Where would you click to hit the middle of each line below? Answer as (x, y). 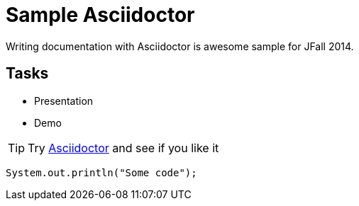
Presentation (64, 101)
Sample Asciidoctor (100, 15)
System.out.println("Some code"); (101, 172)
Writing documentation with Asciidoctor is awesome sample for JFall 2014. (180, 46)
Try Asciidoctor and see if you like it (123, 148)
